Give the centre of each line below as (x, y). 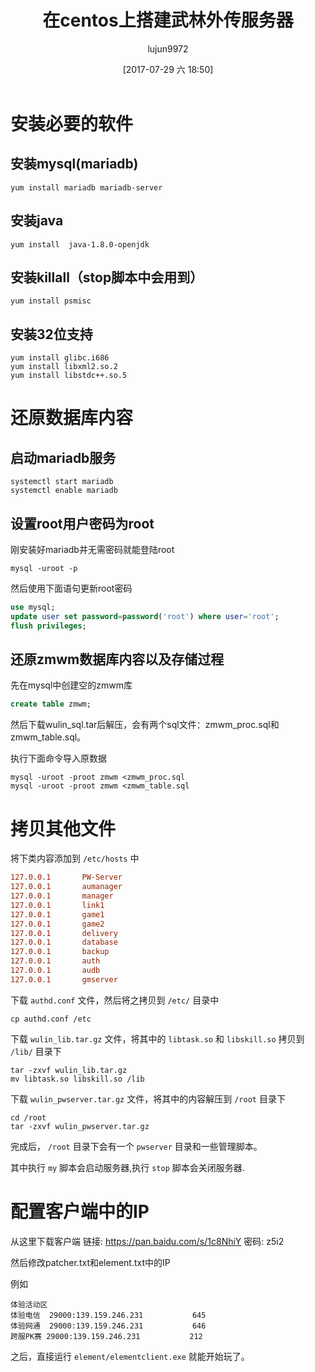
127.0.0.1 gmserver (64, 979)
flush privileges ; (48, 626)
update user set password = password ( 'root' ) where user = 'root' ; (145, 616)
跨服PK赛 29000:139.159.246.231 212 (106, 1336)
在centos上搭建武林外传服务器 (168, 20)
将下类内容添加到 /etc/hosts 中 (75, 858)
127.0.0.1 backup (60, 952)
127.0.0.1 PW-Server (66, 877)
